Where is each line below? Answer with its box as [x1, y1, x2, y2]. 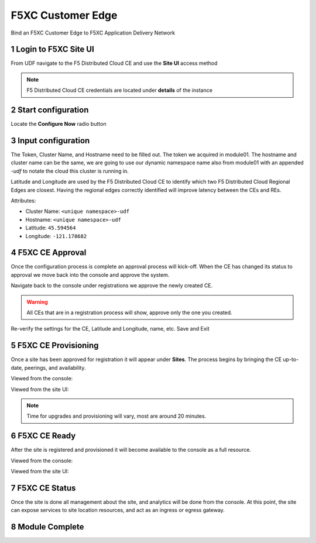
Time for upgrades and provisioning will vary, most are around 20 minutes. [26, 413, 207, 420]
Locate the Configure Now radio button [11, 121, 107, 128]
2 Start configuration [11, 105, 89, 115]
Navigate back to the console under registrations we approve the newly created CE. [11, 282, 213, 289]
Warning [26, 298, 48, 305]
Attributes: [11, 197, 36, 204]
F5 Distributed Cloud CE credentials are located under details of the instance [26, 87, 213, 94]
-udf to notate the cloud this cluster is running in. [11, 167, 129, 174]
